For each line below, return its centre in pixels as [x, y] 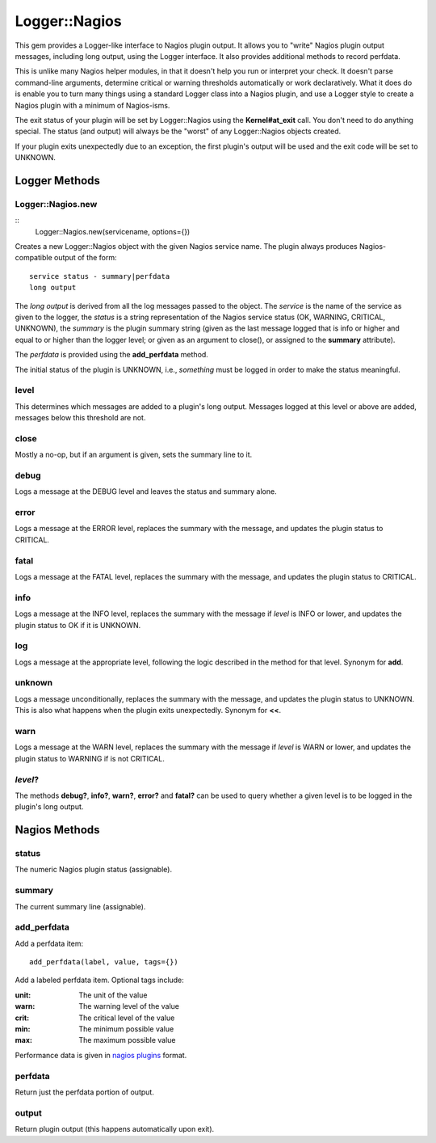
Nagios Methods [57, 830]
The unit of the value [113, 995]
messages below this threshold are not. [80, 418]
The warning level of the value [129, 1006]
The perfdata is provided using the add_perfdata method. [112, 355]
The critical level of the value [127, 1018]
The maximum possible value [128, 1040]
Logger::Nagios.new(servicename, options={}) [113, 231]
